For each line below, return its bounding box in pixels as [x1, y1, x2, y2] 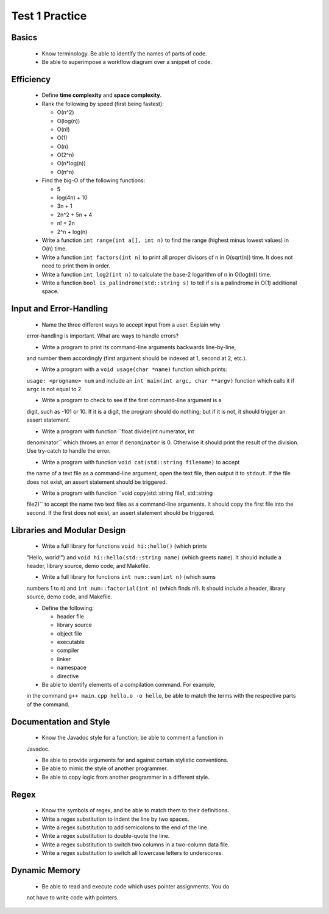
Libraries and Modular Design [11, 525, 126, 536]
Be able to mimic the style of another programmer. [41, 765, 168, 772]
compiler [57, 647, 79, 654]
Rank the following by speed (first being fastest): [41, 100, 164, 107]
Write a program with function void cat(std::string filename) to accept [41, 458, 240, 466]
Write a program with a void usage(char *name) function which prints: [41, 366, 228, 373]
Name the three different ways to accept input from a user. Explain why [41, 321, 221, 328]
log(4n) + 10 [57, 194, 88, 201]
